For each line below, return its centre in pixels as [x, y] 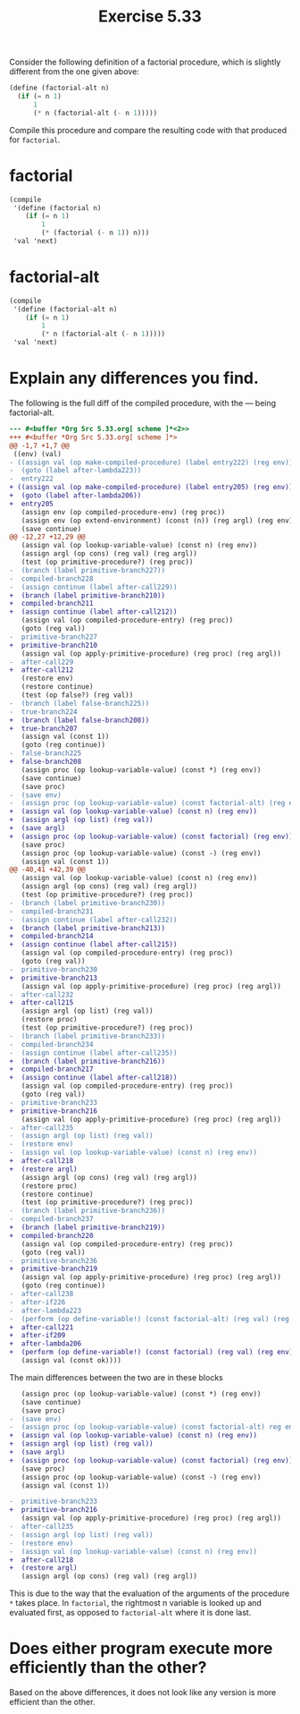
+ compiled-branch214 [51, 937]
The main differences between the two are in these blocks [116, 1377]
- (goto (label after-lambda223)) [75, 471]
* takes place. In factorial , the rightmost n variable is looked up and [135, 1603]
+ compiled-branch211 [51, 604]
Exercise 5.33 [150, 17]
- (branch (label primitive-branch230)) [87, 903]
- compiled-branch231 [51, 911]
